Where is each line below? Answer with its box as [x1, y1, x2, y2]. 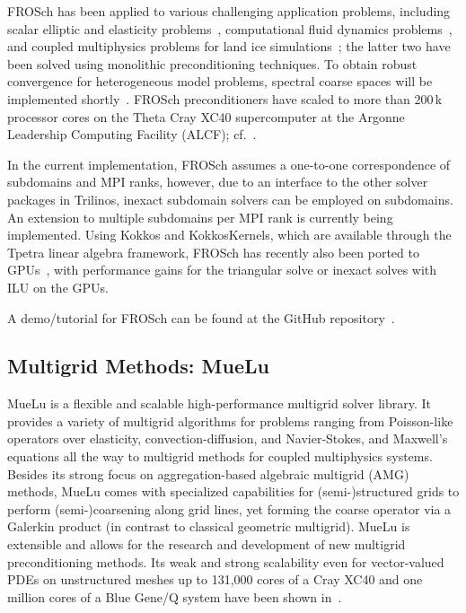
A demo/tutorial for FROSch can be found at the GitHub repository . [7, 308, 395, 327]
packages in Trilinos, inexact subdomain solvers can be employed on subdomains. [7, 189, 453, 208]
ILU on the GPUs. [7, 277, 109, 296]
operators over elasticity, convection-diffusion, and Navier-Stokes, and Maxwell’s [7, 429, 448, 448]
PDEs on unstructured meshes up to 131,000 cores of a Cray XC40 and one [7, 570, 423, 589]
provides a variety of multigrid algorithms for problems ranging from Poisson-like [7, 411, 453, 430]
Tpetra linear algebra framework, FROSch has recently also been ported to [7, 242, 419, 261]
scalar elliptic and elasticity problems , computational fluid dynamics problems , [7, 19, 453, 38]
